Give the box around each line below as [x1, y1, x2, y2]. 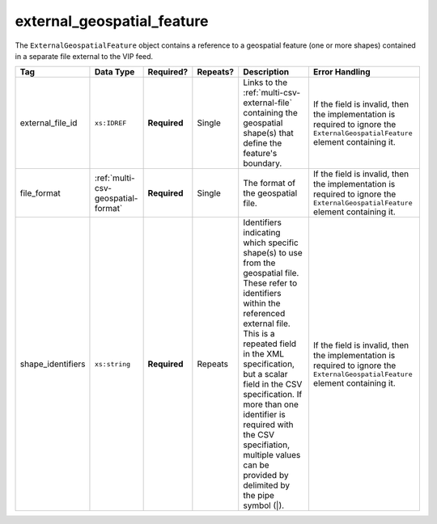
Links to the [243, 77, 288, 88]
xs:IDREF [94, 118, 127, 127]
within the [243, 298, 281, 309]
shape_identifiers [19, 358, 86, 370]
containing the [243, 108, 299, 119]
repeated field [243, 338, 297, 349]
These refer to [243, 277, 298, 289]
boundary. [243, 158, 282, 169]
